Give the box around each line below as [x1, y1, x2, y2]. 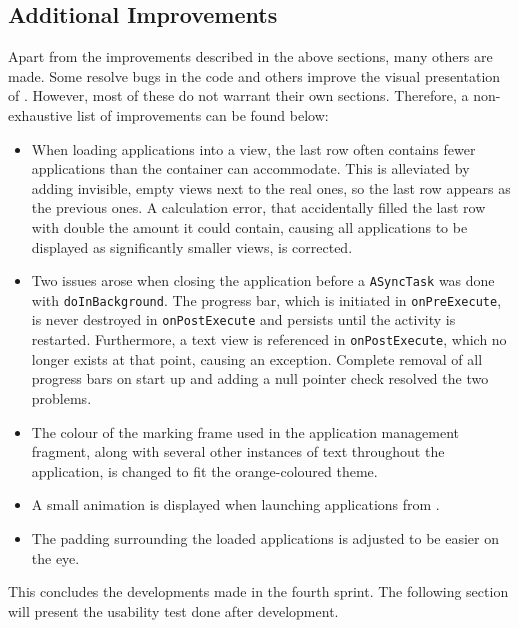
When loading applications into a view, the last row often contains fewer [31, 138, 476, 159]
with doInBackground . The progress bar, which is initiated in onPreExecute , [31, 289, 502, 310]
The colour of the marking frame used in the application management [31, 421, 459, 442]
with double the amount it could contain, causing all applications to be [31, 216, 468, 237]
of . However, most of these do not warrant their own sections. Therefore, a [8, 85, 469, 106]
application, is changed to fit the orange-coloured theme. [31, 460, 378, 481]
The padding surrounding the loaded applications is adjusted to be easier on [31, 527, 500, 548]
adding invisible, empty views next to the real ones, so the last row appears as [31, 177, 511, 198]
